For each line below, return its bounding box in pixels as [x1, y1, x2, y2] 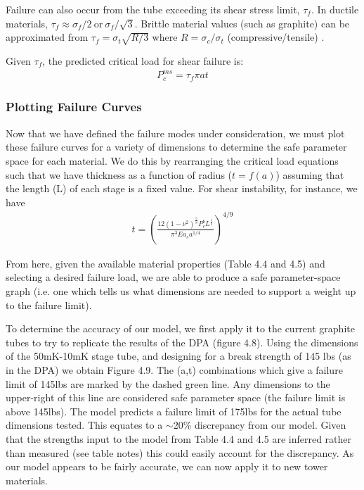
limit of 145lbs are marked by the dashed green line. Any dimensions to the [6, 376, 330, 391]
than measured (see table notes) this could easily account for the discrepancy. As [6, 445, 354, 460]
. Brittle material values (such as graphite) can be [134, 15, 350, 30]
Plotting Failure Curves [6, 98, 142, 115]
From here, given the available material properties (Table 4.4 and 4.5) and [6, 256, 325, 270]
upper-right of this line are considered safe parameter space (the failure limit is [6, 390, 346, 405]
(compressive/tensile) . [227, 30, 325, 44]
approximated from [6, 30, 89, 44]
